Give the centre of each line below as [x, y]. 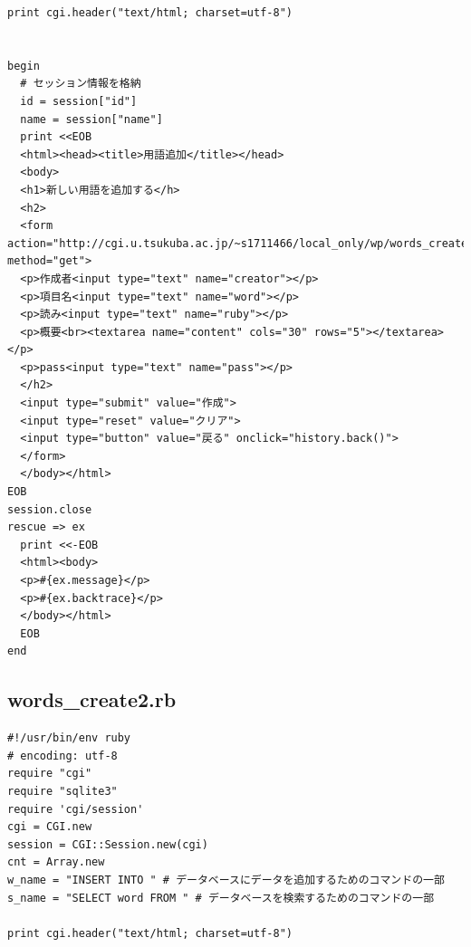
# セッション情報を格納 [81, 84]
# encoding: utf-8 [62, 756]
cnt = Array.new [56, 862]
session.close [50, 509]
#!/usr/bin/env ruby [69, 738]
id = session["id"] [79, 101]
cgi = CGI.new [50, 827]
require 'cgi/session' [76, 809]
